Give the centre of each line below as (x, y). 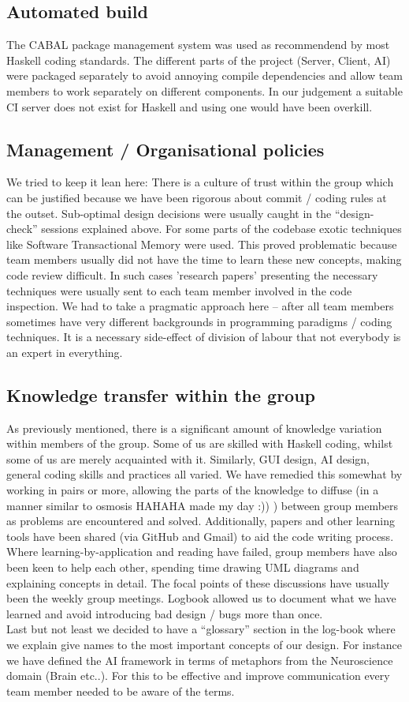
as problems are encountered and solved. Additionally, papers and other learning (201, 521)
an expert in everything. (65, 352)
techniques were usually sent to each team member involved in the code (179, 290)
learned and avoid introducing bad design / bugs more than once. (165, 613)
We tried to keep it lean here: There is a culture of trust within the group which (200, 182)
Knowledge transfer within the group (161, 394)
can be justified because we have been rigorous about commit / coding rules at (197, 197)
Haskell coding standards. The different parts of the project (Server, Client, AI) (199, 60)
